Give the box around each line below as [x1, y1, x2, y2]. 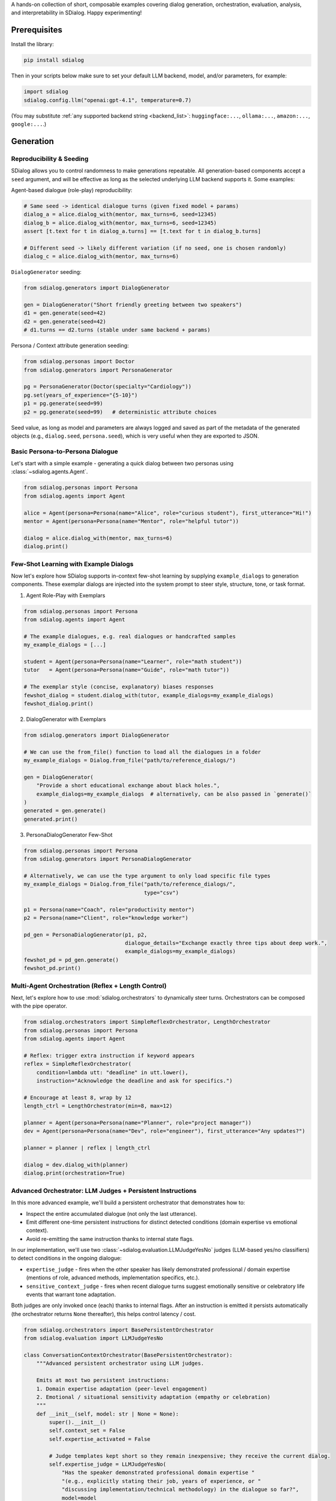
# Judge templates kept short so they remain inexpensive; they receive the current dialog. [49, 1452, 331, 1459]
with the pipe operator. [11, 1003, 67, 1010]
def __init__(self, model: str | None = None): [36, 1410, 179, 1417]
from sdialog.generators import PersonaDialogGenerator [23, 856, 192, 863]
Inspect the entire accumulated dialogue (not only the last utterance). [26, 1210, 197, 1217]
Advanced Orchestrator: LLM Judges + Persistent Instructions [11, 1186, 197, 1195]
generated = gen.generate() [23, 808, 106, 814]
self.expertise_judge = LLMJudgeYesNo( [49, 1461, 166, 1468]
